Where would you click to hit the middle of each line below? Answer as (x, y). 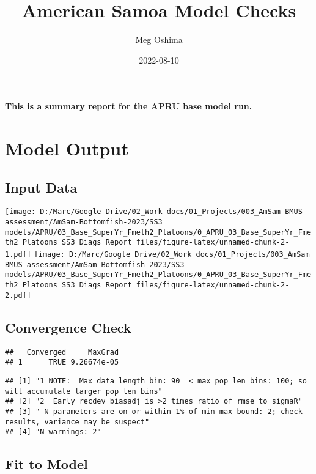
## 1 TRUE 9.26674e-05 (62, 362)
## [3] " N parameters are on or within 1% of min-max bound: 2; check (154, 411)
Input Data (41, 187)
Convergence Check (68, 327)
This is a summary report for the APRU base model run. (129, 106)
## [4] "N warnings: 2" (53, 432)
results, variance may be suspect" (77, 422)
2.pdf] (18, 295)
